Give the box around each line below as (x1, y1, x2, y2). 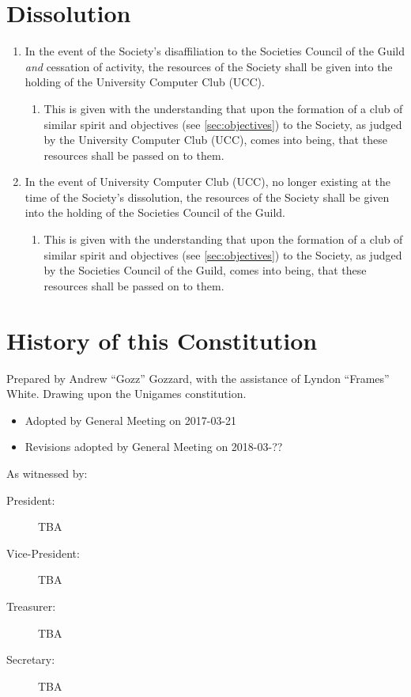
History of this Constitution (6, 324, 318, 356)
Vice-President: (6, 544, 80, 561)
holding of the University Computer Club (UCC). (25, 74, 265, 90)
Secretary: (6, 651, 55, 668)
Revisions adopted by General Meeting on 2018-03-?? (25, 438, 283, 455)
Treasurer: (6, 597, 56, 614)
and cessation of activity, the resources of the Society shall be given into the (25, 58, 393, 74)
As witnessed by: (6, 464, 88, 481)
